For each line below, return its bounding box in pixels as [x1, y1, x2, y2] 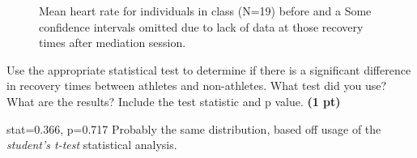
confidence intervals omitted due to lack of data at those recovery [39, 18, 364, 35]
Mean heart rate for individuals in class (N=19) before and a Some [39, 2, 372, 19]
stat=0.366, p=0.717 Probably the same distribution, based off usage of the [6, 120, 381, 137]
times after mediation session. [39, 34, 186, 51]
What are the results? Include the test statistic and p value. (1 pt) [6, 92, 341, 109]
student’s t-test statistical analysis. [6, 136, 177, 153]
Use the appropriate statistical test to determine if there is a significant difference [6, 61, 411, 78]
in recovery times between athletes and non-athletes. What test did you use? [6, 77, 387, 94]
